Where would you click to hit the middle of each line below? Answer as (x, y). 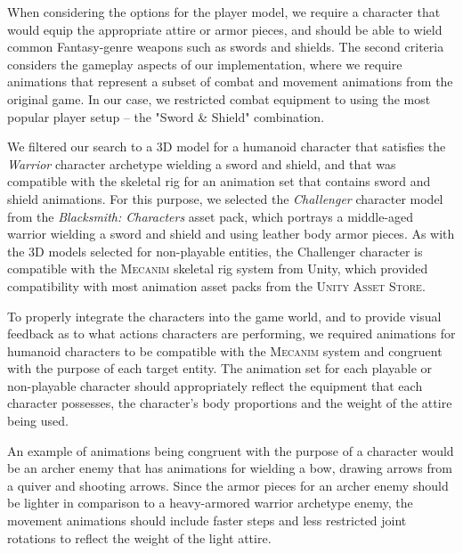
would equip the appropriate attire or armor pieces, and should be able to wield (225, 29)
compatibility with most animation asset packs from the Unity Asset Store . (216, 285)
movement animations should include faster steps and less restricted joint (207, 520)
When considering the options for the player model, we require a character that (224, 12)
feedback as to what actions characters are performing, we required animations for (231, 333)
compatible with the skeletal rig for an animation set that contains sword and (219, 181)
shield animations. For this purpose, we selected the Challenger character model (225, 198)
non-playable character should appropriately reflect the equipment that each (215, 385)
